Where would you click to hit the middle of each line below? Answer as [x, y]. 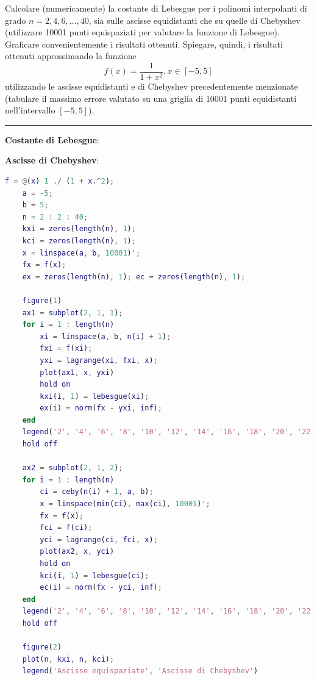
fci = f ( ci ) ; [66, 528]
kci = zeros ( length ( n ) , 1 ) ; [79, 241]
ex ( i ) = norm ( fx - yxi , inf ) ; [101, 408]
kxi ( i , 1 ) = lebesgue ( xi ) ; [94, 396]
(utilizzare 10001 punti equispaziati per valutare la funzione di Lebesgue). [142, 32]
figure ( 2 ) [42, 647]
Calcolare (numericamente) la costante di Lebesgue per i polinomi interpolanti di [156, 8]
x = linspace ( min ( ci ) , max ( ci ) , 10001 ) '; [125, 504]
